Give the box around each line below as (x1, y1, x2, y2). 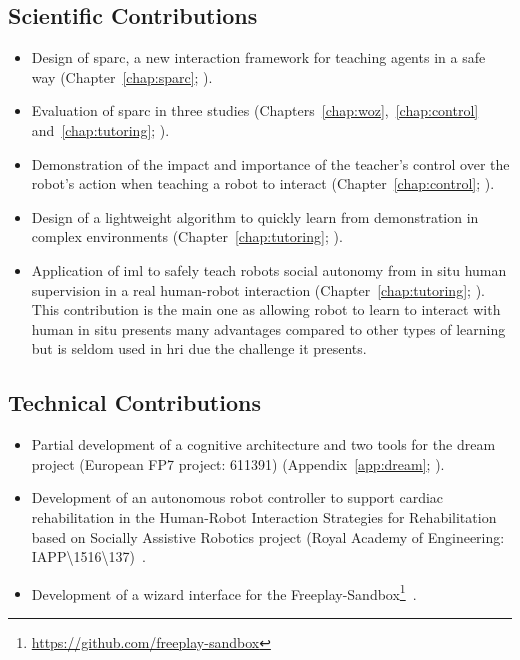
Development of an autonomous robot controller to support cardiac (31, 487, 444, 508)
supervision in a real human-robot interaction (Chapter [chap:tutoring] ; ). (31, 279, 485, 300)
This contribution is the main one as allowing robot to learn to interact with (31, 299, 501, 320)
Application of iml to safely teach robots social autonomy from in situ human (31, 259, 507, 280)
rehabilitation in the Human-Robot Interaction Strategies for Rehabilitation (31, 506, 497, 527)
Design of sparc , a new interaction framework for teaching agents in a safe (31, 47, 486, 68)
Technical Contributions (8, 387, 261, 418)
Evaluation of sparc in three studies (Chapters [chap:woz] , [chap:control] (31, 100, 479, 121)
